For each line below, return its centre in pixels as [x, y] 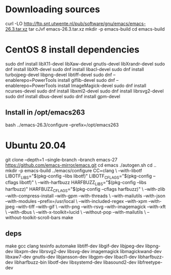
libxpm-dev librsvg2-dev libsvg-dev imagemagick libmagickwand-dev [88, 251]
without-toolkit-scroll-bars [33, 218]
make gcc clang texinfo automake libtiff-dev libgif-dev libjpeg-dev [75, 246]
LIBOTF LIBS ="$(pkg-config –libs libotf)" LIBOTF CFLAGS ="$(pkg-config [79, 176]
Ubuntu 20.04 [36, 145]
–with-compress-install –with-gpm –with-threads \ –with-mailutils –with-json [86, 196]
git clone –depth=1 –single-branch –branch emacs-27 [61, 159]
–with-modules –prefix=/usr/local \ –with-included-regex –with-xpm [76, 201]
